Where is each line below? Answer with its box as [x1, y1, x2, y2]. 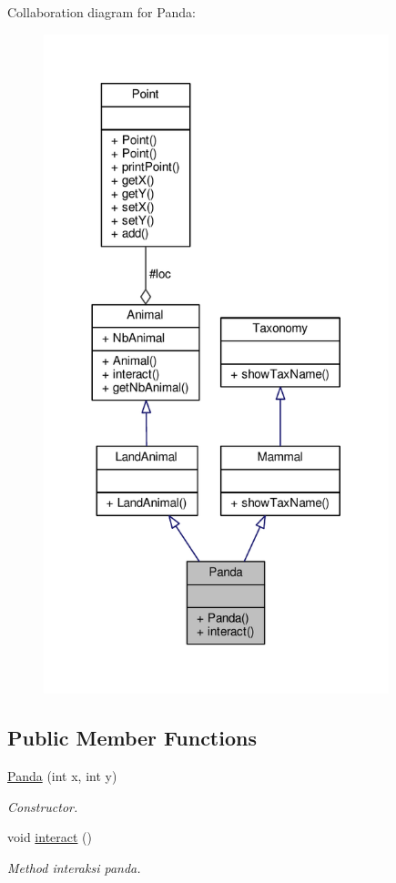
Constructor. [7, 797, 78, 816]
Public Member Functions [7, 724, 257, 752]
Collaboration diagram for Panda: [7, 3, 196, 21]
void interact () [7, 827, 93, 847]
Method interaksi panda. [7, 858, 141, 877]
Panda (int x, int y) [7, 766, 117, 786]
